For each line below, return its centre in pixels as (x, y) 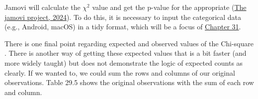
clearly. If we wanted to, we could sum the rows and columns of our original (120, 72)
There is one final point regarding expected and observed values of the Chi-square (129, 43)
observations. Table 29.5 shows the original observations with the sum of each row (129, 82)
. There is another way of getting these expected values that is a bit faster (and (126, 53)
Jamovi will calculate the (43, 7)
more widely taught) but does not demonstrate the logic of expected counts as (124, 62)
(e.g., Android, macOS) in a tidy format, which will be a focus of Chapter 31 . (123, 27)
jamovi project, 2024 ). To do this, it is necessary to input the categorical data (123, 17)
